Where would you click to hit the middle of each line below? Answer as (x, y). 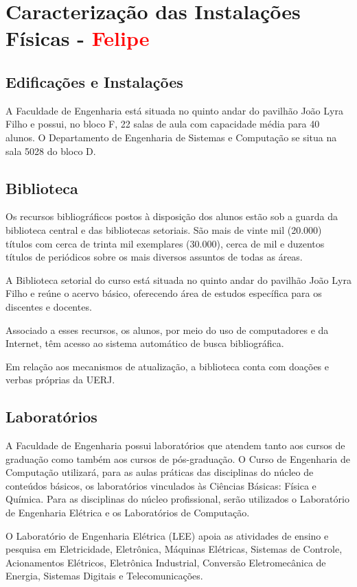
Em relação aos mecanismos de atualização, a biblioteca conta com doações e (168, 366)
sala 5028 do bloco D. (51, 151)
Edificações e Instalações (94, 81)
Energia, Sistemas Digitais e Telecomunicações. (104, 576)
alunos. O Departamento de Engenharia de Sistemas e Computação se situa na (171, 137)
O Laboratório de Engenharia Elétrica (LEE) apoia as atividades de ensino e (167, 535)
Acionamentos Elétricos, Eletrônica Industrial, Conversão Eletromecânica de (166, 562)
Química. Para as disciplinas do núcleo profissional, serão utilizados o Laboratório (177, 499)
